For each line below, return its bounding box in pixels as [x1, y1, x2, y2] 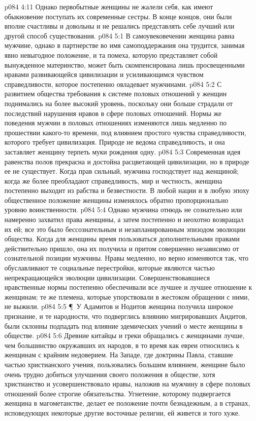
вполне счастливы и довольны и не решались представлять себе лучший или [4, 21, 234, 31]
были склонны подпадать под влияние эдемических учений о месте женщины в [4, 320, 243, 331]
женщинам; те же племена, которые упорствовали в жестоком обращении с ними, [4, 291, 250, 302]
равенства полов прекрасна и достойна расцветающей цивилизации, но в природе [4, 156, 250, 166]
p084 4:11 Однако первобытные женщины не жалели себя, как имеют [4, 1, 213, 11]
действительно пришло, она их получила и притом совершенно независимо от [4, 243, 239, 253]
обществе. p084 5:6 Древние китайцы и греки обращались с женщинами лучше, [4, 330, 245, 341]
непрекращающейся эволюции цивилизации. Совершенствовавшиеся [4, 272, 210, 282]
